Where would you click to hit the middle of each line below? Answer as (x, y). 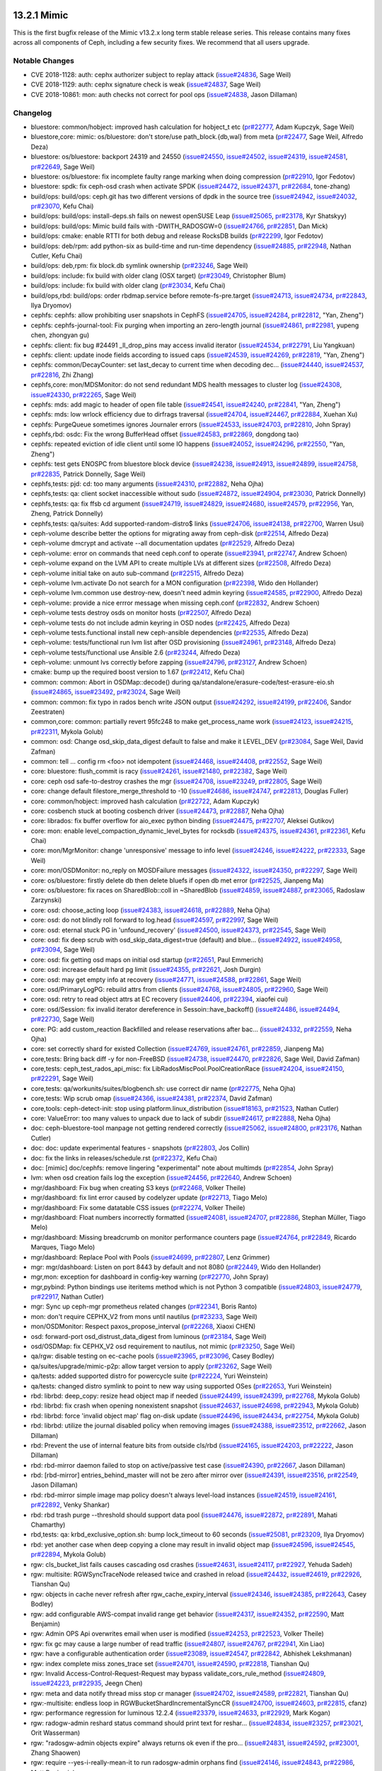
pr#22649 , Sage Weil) (63, 166)
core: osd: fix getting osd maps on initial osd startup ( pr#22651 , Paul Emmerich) (147, 959)
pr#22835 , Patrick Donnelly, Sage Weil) (88, 474)
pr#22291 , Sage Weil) (62, 1079)
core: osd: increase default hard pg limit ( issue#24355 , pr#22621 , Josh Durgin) (146, 970)
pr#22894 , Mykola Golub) (68, 1554)
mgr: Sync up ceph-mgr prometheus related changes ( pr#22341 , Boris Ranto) (144, 1306)
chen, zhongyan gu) (60, 335)
